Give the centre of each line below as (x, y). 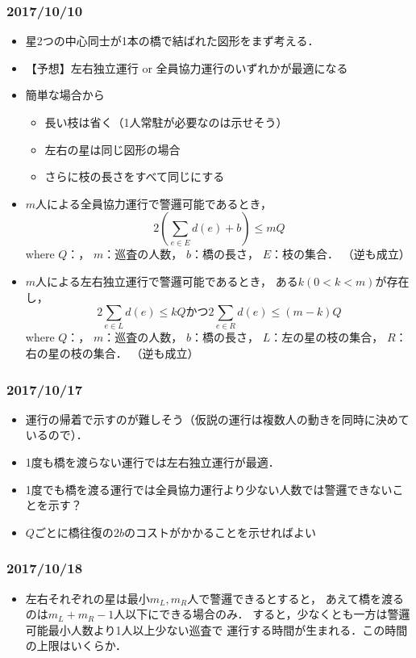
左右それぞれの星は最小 (87, 598)
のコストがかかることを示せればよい (220, 532)
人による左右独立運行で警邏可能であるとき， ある (167, 281)
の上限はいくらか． (76, 645)
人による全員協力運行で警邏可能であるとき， (154, 203)
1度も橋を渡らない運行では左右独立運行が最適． (152, 462)
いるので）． (56, 435)
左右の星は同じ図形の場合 (112, 149)
